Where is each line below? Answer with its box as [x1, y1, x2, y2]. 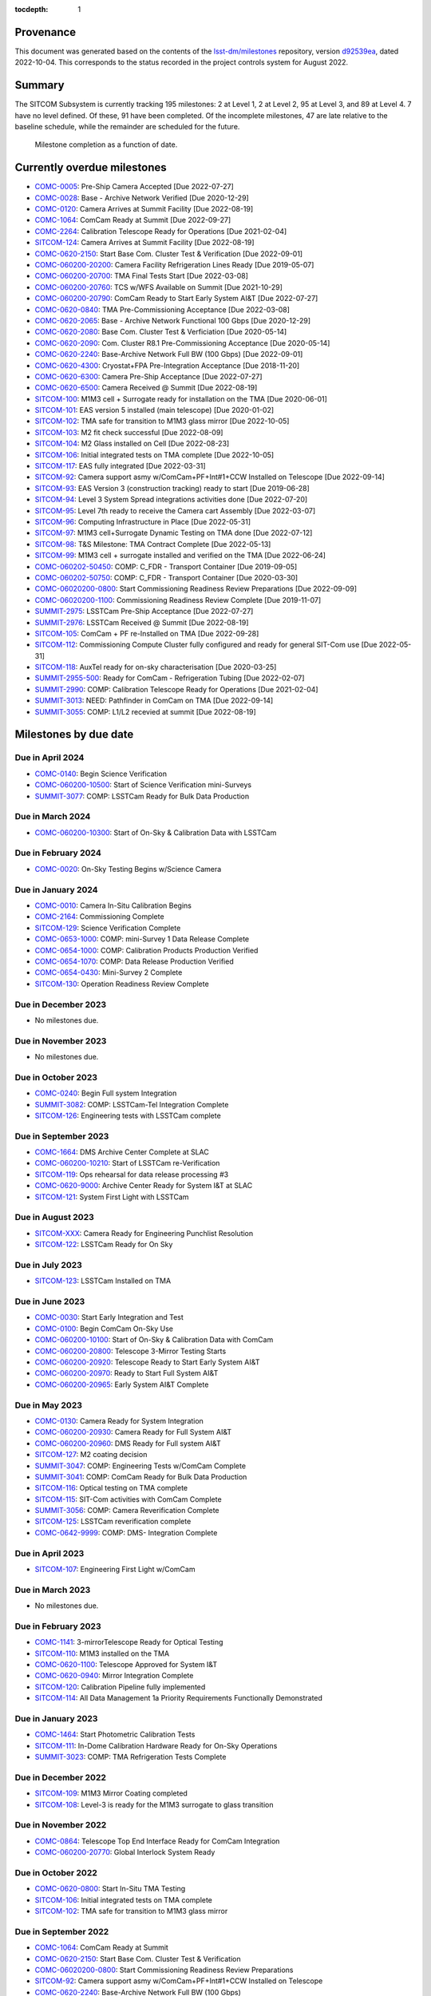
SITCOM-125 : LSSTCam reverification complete [34, 1517, 192, 1527]
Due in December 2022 [14, 1772, 107, 1783]
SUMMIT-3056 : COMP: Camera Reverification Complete [34, 1506, 219, 1515]
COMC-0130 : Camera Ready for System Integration [34, 1416, 204, 1425]
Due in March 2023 [14, 1584, 91, 1595]
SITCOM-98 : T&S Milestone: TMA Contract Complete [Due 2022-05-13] [34, 539, 271, 549]
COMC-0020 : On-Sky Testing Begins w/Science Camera [34, 864, 222, 873]
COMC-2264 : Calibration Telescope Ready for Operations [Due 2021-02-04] [34, 226, 287, 236]
